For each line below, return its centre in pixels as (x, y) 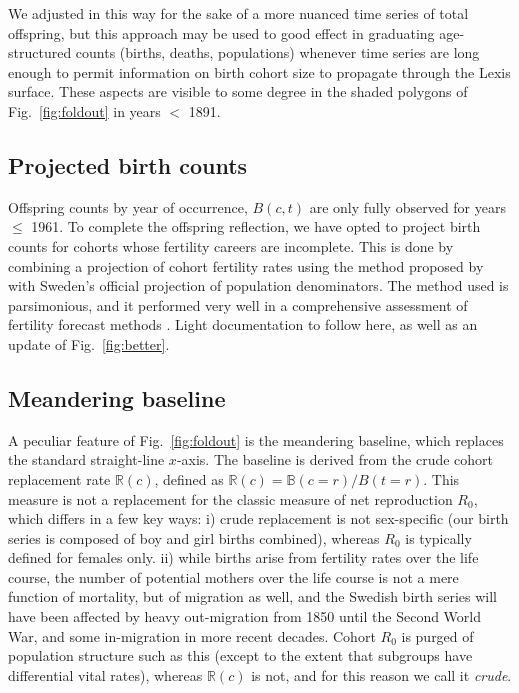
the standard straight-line (86, 459)
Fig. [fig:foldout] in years (84, 110)
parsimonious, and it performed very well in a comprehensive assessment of (238, 304)
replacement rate (59, 478)
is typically (438, 537)
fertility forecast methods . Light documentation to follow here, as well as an (243, 324)
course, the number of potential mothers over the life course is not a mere (233, 576)
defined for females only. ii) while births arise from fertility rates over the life (243, 557)
